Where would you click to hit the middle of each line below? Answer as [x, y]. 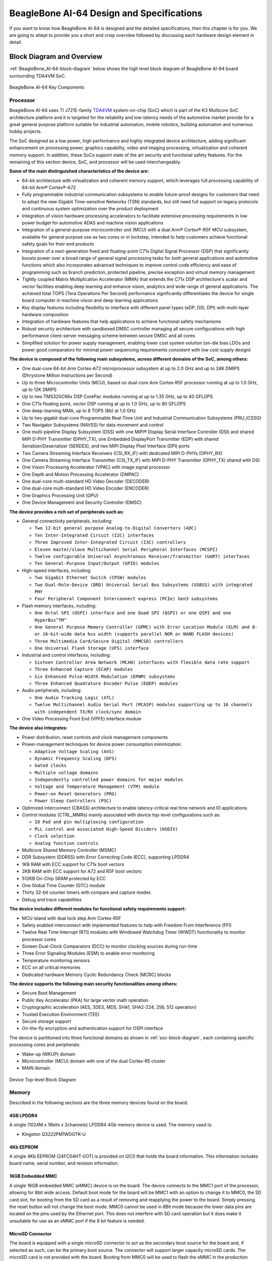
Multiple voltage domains [66, 772]
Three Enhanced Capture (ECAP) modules [84, 669]
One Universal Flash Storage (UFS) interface [92, 648]
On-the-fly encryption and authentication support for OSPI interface [92, 1028]
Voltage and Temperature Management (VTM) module [97, 787]
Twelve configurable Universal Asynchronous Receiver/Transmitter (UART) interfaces [142, 556]
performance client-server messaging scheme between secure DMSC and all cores [109, 336]
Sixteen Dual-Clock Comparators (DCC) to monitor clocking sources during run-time [110, 946]
